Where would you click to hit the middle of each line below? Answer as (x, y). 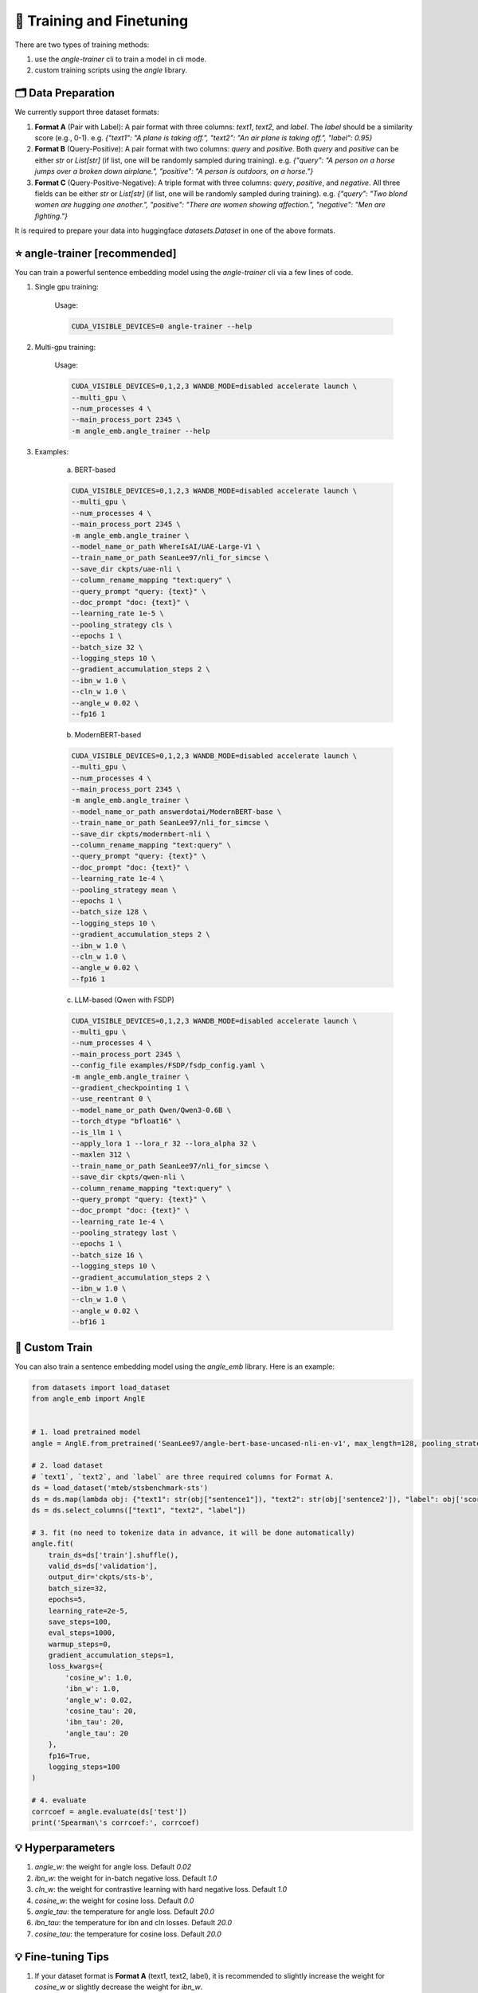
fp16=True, (69, 1755)
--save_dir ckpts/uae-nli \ (126, 569)
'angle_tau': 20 (97, 1733)
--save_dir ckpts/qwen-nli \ (128, 1177)
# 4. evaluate (59, 1800)
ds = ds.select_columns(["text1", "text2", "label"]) (139, 1510)
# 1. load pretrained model (86, 1432)
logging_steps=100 (84, 1767)
